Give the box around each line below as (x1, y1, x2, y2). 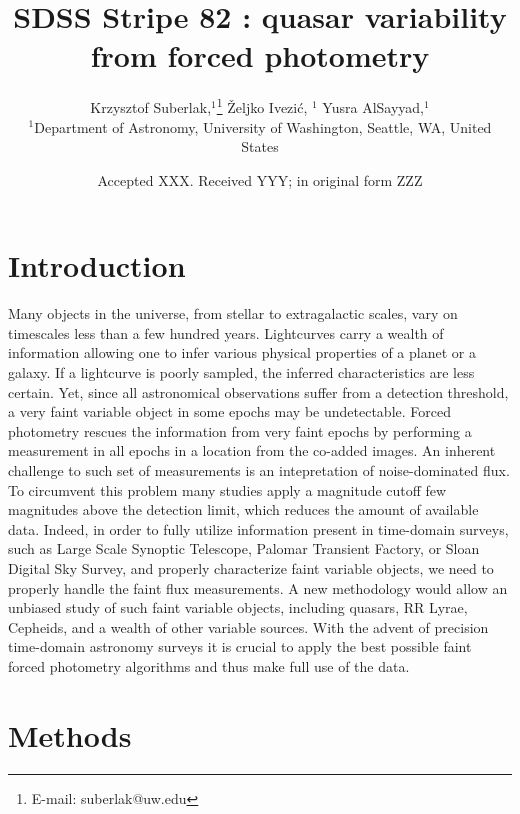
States (241, 136, 279, 157)
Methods (8, 714, 132, 755)
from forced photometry (90, 35, 430, 76)
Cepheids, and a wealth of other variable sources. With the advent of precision (8, 616, 489, 637)
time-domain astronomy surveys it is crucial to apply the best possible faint (8, 636, 472, 657)
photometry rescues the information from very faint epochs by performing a (8, 420, 472, 441)
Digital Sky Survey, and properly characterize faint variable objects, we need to (8, 558, 494, 578)
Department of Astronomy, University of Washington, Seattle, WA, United (34, 116, 492, 137)
